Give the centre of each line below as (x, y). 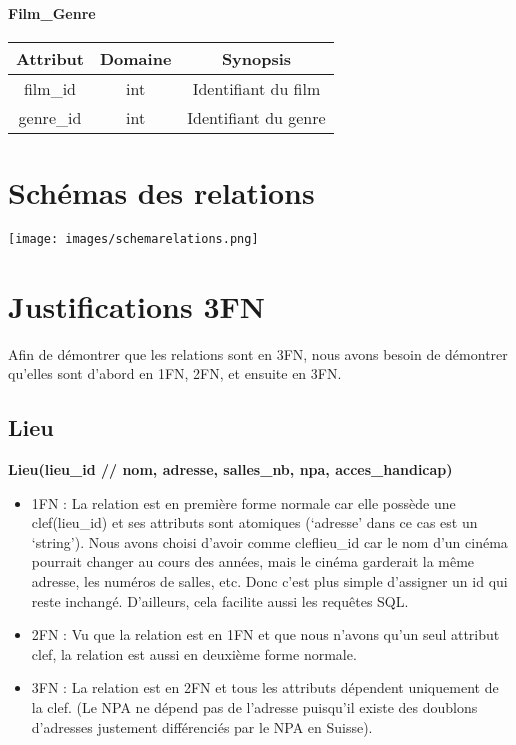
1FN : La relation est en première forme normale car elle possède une (243, 502)
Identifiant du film (256, 88)
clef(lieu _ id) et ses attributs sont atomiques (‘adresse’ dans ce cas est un (254, 522)
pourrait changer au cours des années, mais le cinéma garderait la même (253, 561)
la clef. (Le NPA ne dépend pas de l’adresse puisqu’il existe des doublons (254, 707)
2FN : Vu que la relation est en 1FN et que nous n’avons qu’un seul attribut (265, 634)
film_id (49, 88)
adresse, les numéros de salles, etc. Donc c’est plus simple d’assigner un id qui (269, 581)
